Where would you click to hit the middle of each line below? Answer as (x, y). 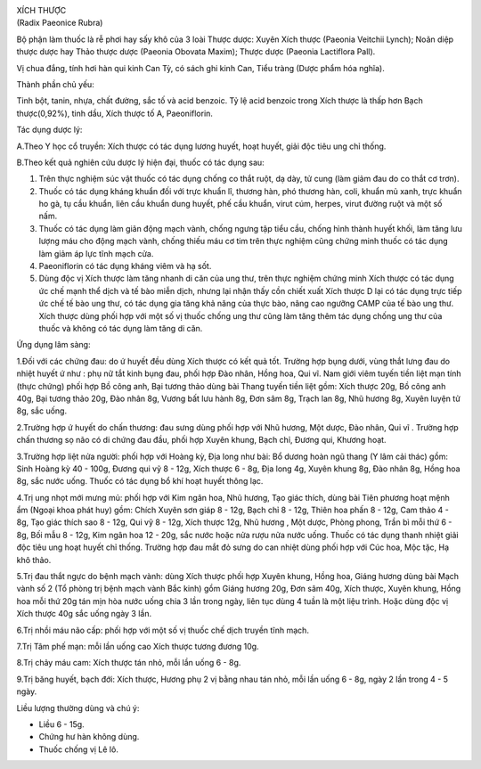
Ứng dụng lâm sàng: (53, 345)
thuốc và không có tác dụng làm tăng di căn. (121, 328)
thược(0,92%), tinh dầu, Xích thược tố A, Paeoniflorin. (115, 113)
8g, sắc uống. (41, 411)
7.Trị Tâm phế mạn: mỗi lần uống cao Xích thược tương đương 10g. (138, 646)
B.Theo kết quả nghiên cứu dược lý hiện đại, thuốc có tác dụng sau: (140, 162)
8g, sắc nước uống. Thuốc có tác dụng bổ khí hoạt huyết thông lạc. (140, 481)
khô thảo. (34, 560)
